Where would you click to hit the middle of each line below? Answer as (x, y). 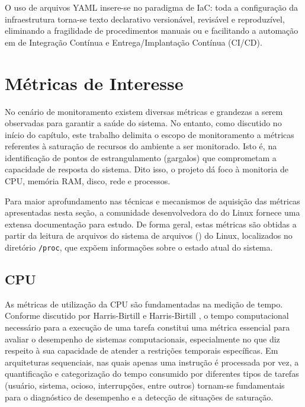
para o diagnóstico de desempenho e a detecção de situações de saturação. (139, 397)
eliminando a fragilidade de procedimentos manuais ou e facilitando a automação (152, 31)
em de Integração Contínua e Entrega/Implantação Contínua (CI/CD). (134, 42)
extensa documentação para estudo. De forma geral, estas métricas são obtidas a (151, 224)
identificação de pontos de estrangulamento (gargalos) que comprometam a (141, 157)
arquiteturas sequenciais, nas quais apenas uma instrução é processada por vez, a (152, 362)
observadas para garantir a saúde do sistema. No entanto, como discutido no (143, 123)
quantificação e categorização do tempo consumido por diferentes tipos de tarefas (152, 374)
